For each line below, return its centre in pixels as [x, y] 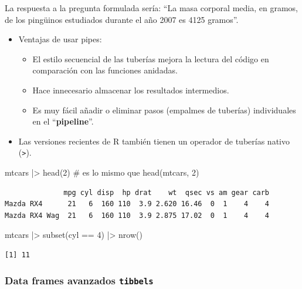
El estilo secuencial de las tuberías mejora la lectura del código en [151, 58]
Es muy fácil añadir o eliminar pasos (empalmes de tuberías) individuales [164, 110]
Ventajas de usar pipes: [60, 39]
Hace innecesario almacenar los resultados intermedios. [131, 90]
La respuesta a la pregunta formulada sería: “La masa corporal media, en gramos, [151, 8]
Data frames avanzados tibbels [79, 280]
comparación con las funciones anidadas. [105, 70]
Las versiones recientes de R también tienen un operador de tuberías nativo [154, 141]
